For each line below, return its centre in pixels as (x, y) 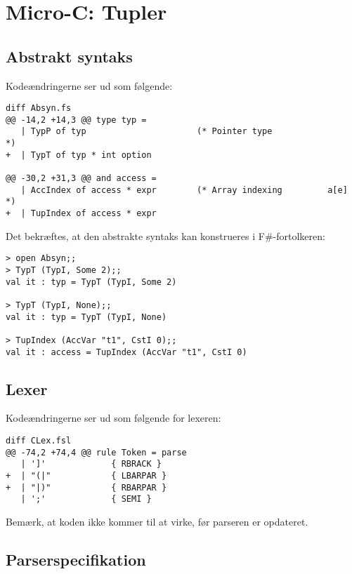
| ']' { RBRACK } (91, 464)
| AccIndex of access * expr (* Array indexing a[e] (184, 190)
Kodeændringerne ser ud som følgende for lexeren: (113, 418)
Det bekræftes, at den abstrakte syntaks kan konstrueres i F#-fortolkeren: (165, 235)
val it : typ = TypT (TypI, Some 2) (91, 282)
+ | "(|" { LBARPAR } (86, 476)
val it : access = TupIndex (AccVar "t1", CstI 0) (126, 352)
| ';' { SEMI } (86, 499)
